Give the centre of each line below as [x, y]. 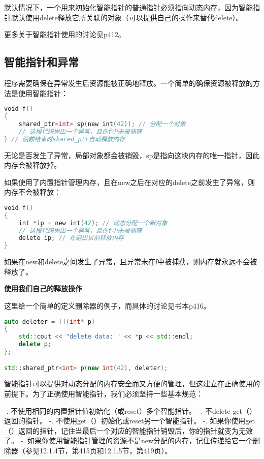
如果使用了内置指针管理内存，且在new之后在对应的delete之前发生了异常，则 [129, 182]
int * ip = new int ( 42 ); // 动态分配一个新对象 [93, 223]
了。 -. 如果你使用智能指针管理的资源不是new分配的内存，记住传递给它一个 [128, 440]
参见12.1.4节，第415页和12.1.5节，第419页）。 [98, 451]
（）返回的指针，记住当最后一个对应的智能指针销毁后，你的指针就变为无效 [128, 430]
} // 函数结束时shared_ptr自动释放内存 [65, 139]
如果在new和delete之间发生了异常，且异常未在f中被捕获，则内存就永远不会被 [131, 262]
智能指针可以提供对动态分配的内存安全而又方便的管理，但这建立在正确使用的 [132, 384]
